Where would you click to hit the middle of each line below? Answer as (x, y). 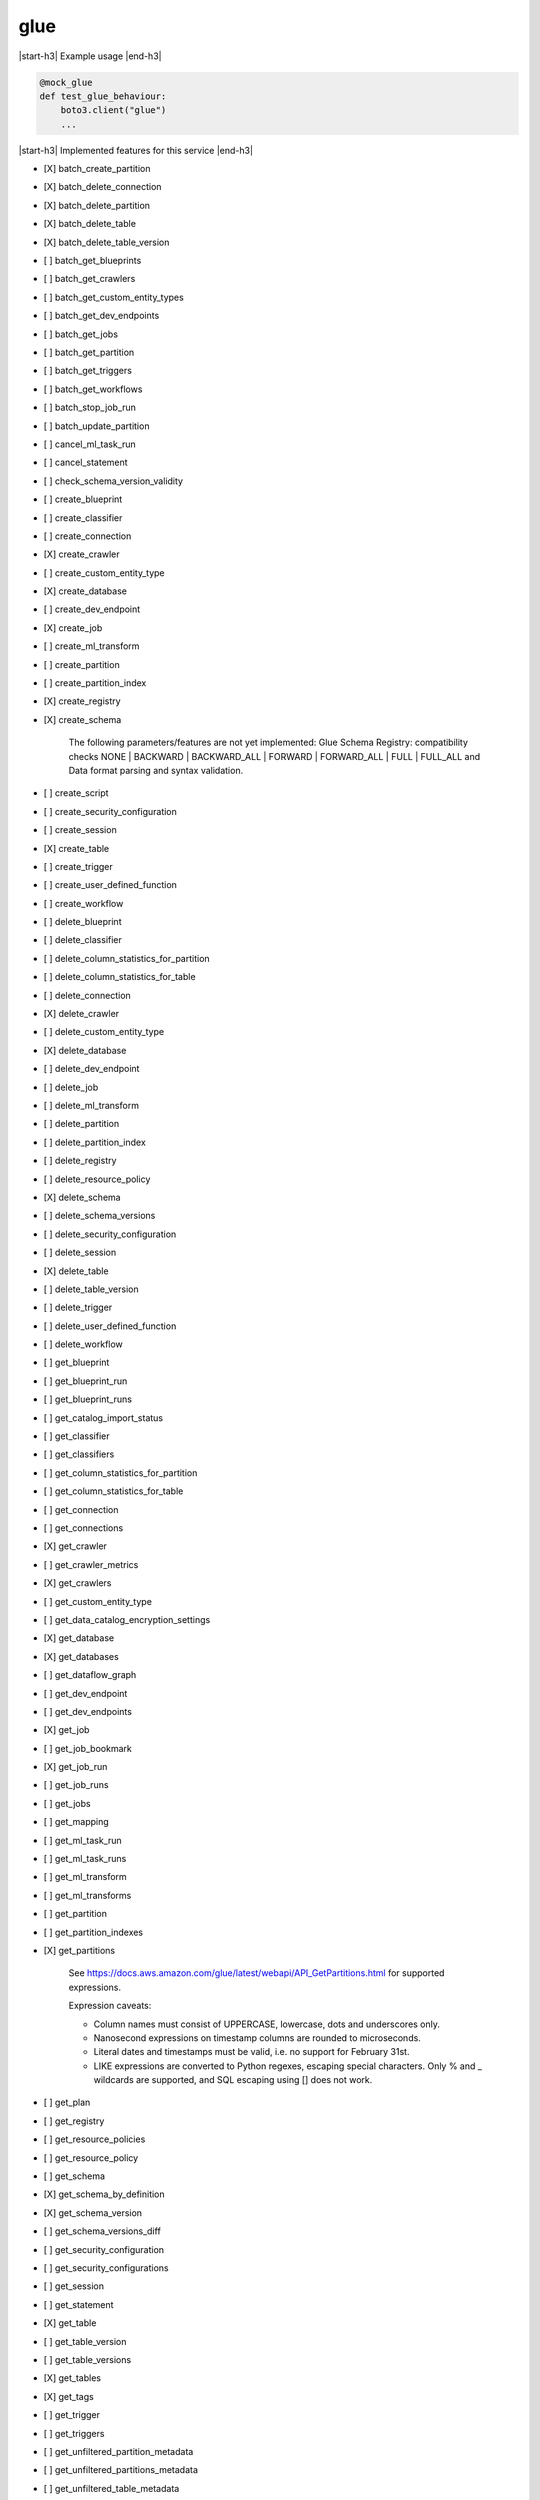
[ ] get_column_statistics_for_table (113, 1491)
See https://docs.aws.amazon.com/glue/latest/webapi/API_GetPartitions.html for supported (256, 1973)
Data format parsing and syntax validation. (156, 770)
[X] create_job (73, 627)
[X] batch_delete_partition (96, 205)
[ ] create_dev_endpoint (92, 609)
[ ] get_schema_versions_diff (102, 2231)
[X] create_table (76, 848)
